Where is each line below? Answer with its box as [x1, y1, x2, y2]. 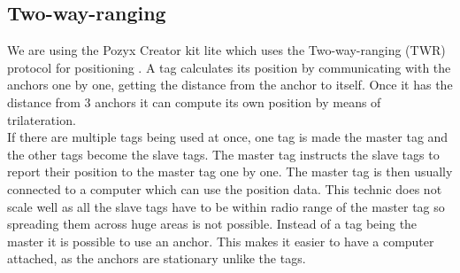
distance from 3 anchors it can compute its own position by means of [7, 92, 381, 111]
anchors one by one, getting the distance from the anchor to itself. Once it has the [7, 75, 453, 94]
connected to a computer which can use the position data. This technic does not [7, 179, 442, 198]
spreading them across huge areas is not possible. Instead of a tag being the [7, 214, 418, 233]
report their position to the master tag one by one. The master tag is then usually [7, 162, 453, 181]
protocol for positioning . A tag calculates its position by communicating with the [7, 58, 451, 76]
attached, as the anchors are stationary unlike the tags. [7, 249, 306, 268]
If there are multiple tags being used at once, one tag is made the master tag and [7, 128, 448, 146]
